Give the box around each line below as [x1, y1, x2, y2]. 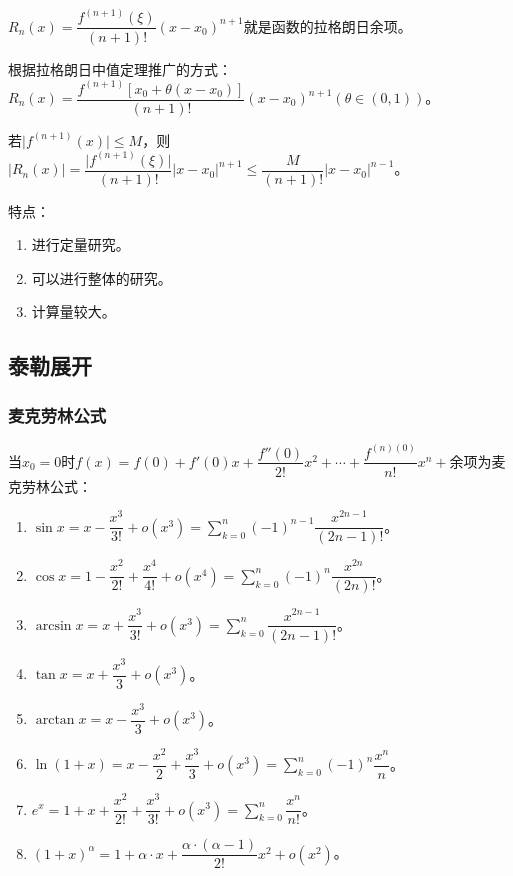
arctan [35, 713, 75, 728]
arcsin [35, 618, 72, 633]
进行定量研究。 [31, 234, 130, 255]
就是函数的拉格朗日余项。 [243, 15, 412, 36]
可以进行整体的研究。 [31, 267, 172, 288]
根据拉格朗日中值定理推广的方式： [8, 58, 232, 79]
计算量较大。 [31, 301, 116, 322]
